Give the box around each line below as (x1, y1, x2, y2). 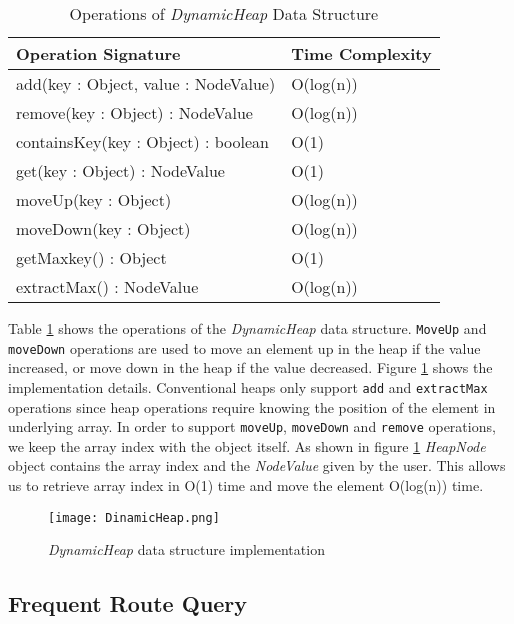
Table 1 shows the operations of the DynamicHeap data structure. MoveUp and (8, 318, 487, 338)
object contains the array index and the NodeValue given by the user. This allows (8, 455, 506, 476)
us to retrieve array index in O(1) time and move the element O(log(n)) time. (8, 475, 484, 495)
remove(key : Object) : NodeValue (16, 101, 253, 124)
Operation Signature (16, 42, 181, 65)
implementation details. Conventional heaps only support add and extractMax (8, 376, 488, 397)
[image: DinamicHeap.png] (48, 510, 220, 525)
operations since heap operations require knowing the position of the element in (8, 396, 496, 417)
